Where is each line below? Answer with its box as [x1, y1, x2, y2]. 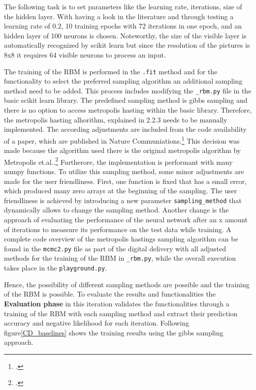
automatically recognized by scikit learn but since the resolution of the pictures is [4, 40, 250, 50]
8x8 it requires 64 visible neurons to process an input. [4, 49, 166, 60]
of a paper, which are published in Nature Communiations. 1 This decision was [4, 134, 240, 146]
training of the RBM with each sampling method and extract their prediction [4, 308, 238, 318]
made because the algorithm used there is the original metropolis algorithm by [4, 145, 241, 155]
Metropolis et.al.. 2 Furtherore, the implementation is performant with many [4, 155, 233, 167]
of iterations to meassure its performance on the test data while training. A [4, 224, 231, 234]
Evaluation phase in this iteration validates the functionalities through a [4, 298, 229, 308]
